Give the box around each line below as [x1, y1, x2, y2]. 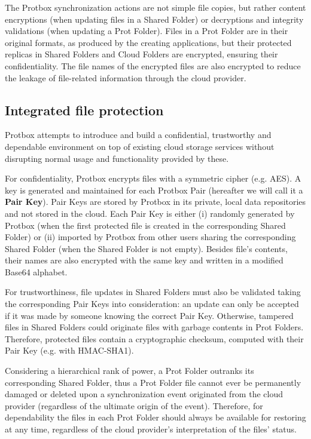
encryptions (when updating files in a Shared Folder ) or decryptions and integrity [5, 13, 304, 25]
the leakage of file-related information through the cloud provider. [5, 71, 246, 84]
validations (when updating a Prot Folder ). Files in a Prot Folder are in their [5, 24, 288, 37]
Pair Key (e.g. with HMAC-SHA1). [5, 344, 134, 357]
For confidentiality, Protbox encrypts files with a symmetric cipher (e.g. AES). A [5, 172, 301, 185]
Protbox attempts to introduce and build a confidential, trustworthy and [5, 128, 272, 141]
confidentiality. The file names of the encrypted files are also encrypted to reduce [5, 59, 301, 72]
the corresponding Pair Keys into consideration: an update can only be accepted [5, 297, 299, 310]
